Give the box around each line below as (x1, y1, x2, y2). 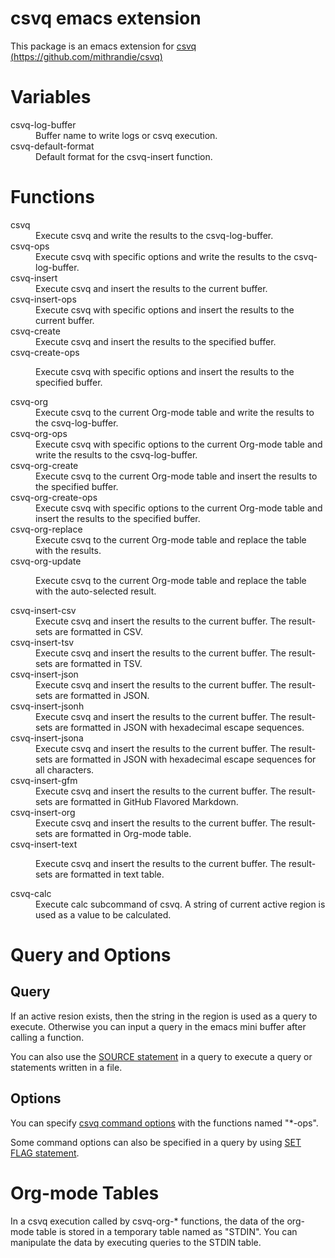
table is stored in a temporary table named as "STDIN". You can (36, 1225, 298, 1237)
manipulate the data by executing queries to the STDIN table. (10, 1236, 262, 1248)
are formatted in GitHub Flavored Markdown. (54, 795, 239, 807)
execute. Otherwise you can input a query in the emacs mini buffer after (10, 1020, 307, 1032)
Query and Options (10, 944, 172, 966)
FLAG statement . (10, 1147, 80, 1159)
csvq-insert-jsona (10, 732, 84, 744)
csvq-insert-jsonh (10, 700, 85, 712)
